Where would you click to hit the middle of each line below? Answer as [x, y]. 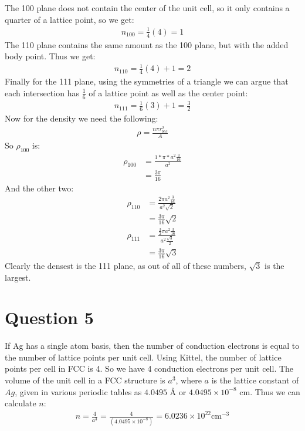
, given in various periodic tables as [78, 391]
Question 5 [49, 317]
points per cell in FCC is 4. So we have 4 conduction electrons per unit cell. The [149, 368]
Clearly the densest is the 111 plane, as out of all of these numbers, [126, 265]
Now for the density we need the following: [82, 118]
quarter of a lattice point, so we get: [70, 19]
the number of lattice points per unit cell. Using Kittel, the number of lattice [143, 357]
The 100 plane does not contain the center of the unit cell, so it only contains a [147, 8]
